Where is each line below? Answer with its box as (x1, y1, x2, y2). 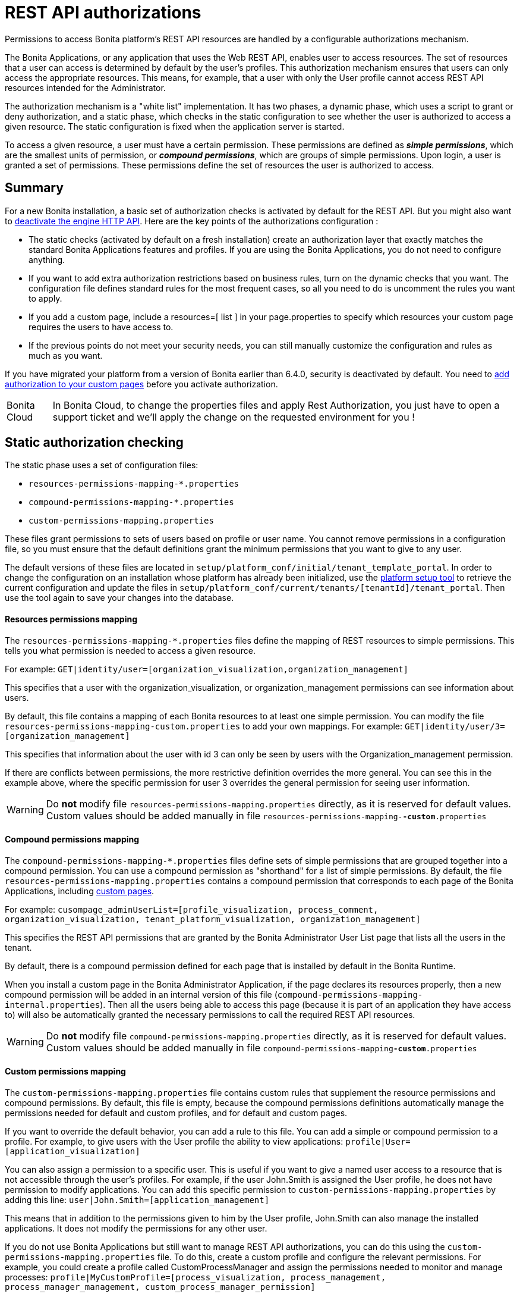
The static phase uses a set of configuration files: (5, 460, 198, 471)
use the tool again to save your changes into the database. (5, 593, 234, 603)
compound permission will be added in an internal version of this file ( (5, 989, 278, 1000)
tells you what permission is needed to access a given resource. (5, 645, 256, 656)
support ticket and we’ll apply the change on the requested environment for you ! (52, 411, 415, 423)
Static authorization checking (5, 435, 184, 450)
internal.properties (5, 1000, 100, 1010)
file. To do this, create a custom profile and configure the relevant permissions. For (157, 1252, 481, 1262)
